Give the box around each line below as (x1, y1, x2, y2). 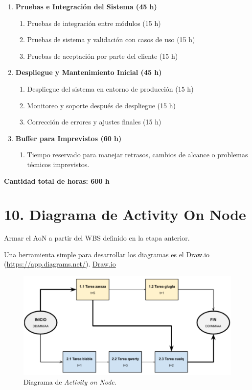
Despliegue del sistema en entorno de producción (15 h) (27, 83, 194, 94)
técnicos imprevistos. (27, 159, 90, 169)
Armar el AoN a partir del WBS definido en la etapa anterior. (4, 233, 190, 243)
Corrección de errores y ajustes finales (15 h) (27, 117, 161, 127)
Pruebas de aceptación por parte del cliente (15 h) (27, 50, 178, 61)
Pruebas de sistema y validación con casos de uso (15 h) (27, 34, 195, 45)
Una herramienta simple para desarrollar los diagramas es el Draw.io (4, 249, 210, 259)
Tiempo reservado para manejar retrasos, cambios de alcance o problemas (27, 149, 248, 160)
